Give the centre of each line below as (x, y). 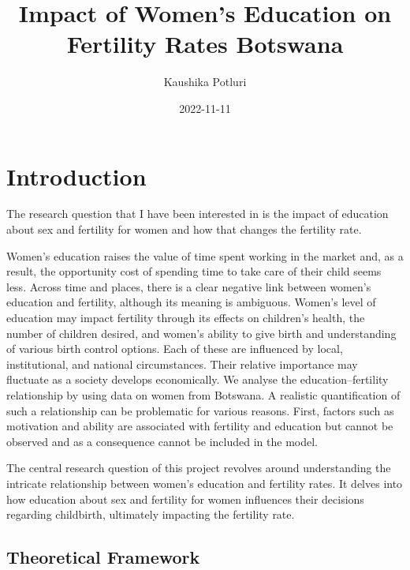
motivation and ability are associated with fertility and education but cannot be (200, 426)
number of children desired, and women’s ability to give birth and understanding (201, 333)
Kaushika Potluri (205, 82)
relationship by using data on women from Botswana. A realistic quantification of (203, 394)
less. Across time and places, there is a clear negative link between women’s (189, 286)
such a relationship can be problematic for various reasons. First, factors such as (200, 410)
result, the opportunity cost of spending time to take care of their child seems (194, 271)
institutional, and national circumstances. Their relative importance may (182, 364)
